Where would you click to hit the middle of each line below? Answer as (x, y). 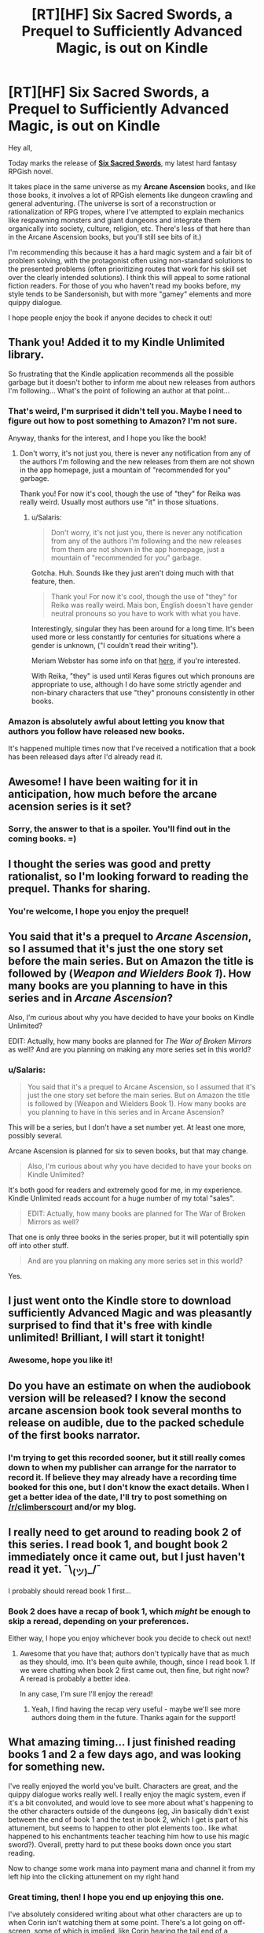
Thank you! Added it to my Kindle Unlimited (117, 343)
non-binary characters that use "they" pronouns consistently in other (143, 693)
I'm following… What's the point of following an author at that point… (119, 390)
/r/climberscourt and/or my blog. (72, 1507)
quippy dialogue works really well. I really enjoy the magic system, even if (127, 1794)
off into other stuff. (38, 1246)
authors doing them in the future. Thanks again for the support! (134, 1717)
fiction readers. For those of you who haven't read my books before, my (125, 285)
